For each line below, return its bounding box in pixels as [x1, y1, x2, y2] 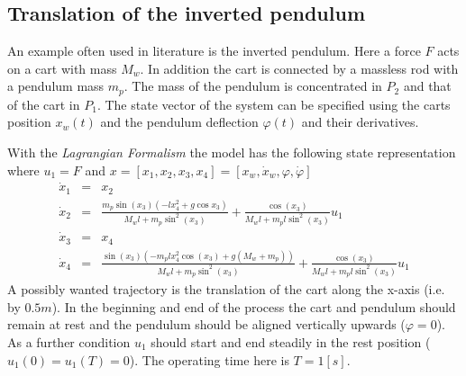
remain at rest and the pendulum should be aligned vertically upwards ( [7, 315, 406, 334]
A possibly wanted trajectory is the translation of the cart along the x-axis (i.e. [7, 280, 445, 299]
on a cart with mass [7, 58, 117, 77]
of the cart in [7, 94, 80, 113]
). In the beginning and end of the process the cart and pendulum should [51, 297, 456, 316]
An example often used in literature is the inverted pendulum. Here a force [7, 41, 421, 60]
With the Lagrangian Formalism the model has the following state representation [7, 143, 456, 162]
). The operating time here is [129, 350, 289, 369]
